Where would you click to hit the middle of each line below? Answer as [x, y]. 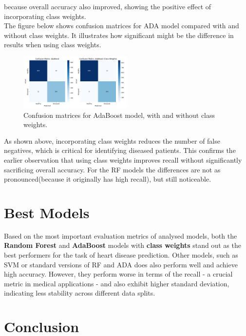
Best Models [47, 212]
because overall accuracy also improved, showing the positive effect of [108, 6]
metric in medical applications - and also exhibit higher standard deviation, [117, 283]
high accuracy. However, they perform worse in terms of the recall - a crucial [118, 274]
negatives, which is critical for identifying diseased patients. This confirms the [120, 150]
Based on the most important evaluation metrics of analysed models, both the [121, 235]
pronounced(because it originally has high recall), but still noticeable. [108, 179]
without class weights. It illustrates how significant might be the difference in [119, 35]
